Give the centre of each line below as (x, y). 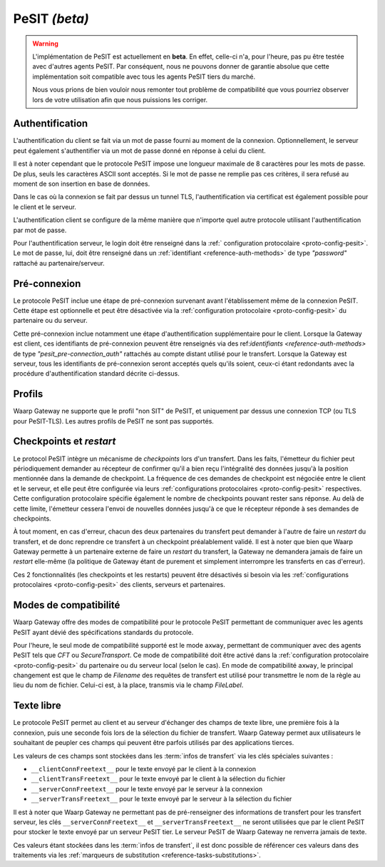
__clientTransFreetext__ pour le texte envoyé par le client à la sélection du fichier (158, 779)
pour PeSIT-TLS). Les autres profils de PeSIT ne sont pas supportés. (113, 421)
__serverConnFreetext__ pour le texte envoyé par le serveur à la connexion (147, 788)
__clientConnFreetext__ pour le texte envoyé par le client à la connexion (144, 768)
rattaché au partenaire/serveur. (59, 263)
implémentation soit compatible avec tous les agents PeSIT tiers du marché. (144, 76)
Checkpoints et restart (65, 442)
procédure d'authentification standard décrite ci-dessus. (96, 374)
